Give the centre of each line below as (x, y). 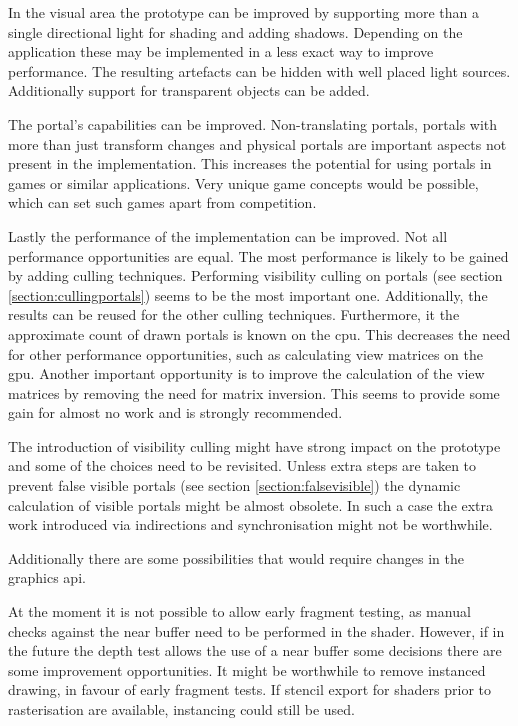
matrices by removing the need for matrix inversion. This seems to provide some (254, 392)
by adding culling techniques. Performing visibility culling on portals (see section (255, 275)
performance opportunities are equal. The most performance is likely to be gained (258, 255)
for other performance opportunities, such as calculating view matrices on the (245, 353)
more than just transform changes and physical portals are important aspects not (257, 143)
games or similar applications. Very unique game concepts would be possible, (243, 182)
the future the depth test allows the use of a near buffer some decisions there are (255, 650)
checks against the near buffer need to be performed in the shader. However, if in (256, 630)
